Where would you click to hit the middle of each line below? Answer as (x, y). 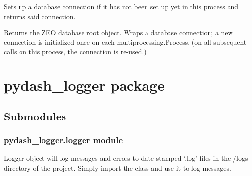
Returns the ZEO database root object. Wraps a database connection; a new (118, 32)
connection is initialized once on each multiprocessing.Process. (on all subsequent (125, 42)
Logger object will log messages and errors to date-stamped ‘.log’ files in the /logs (126, 158)
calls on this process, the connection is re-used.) (75, 51)
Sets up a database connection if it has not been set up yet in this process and (121, 6)
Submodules (35, 116)
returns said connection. (40, 16)
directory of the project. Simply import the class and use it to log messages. (117, 167)
